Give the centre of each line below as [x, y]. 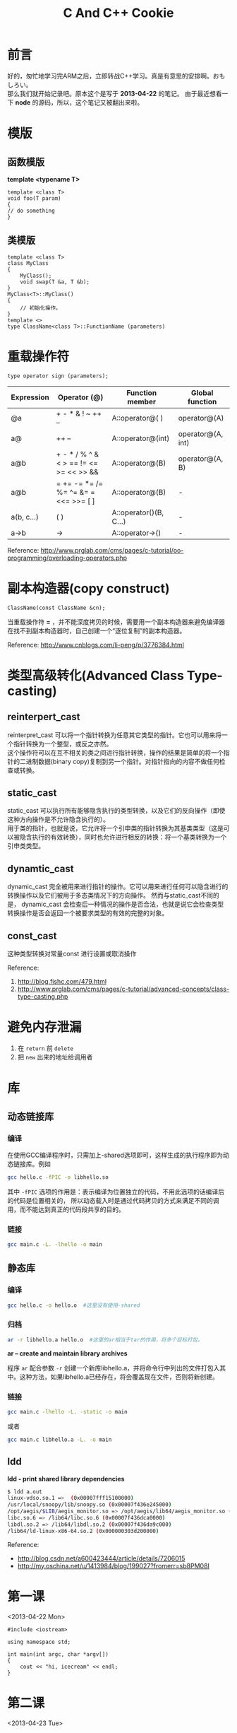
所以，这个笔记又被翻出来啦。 [100, 102]
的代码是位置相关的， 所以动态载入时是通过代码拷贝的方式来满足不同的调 [113, 1200]
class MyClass [28, 263]
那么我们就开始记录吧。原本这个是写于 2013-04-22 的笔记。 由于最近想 [112, 93]
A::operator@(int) [141, 438]
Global [202, 392]
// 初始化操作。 [41, 308]
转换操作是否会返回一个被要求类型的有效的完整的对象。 [87, 913]
